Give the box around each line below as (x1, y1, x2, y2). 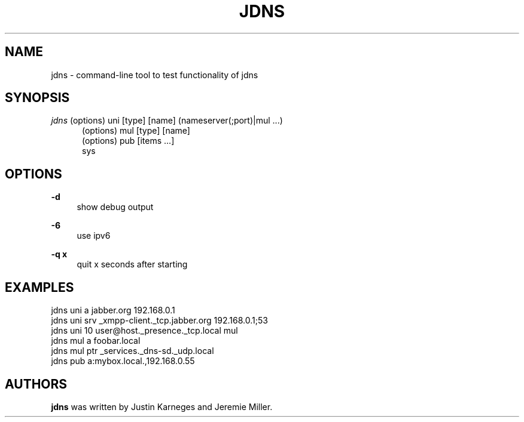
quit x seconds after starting (77, 259, 188, 270)
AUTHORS (5, 376, 68, 392)
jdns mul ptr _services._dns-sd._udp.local (51, 346, 214, 356)
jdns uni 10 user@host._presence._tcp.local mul (51, 325, 238, 336)
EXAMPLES (5, 279, 74, 295)
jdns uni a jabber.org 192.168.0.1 (51, 305, 175, 316)
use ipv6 (77, 230, 111, 241)
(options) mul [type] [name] (82, 125, 190, 136)
